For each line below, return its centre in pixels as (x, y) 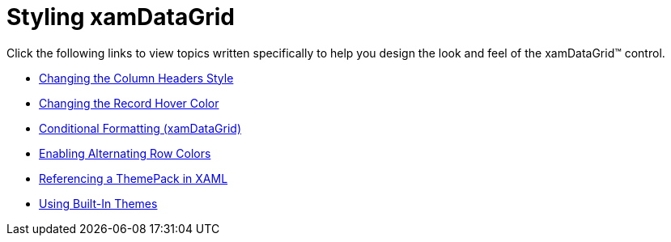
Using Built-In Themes (98, 203)
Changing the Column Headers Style (136, 78)
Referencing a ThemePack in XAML (134, 178)
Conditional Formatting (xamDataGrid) (140, 128)
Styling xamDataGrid (121, 17)
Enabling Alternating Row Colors (125, 153)
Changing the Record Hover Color (129, 103)
